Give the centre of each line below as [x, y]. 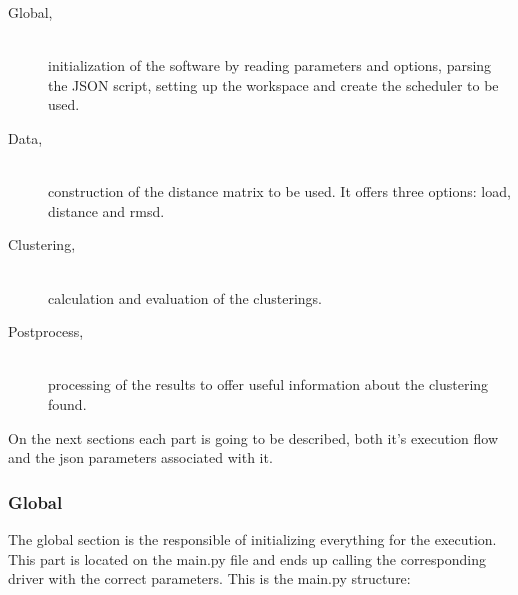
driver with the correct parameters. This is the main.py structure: [209, 578]
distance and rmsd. [106, 210]
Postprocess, [46, 331]
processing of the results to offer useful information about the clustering [268, 384]
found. [67, 403]
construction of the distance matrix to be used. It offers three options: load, [279, 191]
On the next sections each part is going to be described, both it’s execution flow [253, 437]
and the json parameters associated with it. [140, 457]
